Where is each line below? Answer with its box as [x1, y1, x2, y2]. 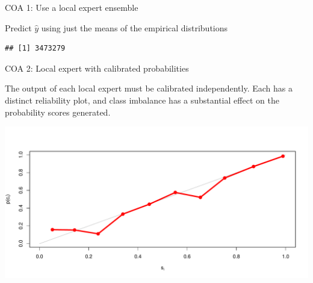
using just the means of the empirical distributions [41, 21, 228, 34]
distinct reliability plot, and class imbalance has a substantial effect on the [5, 93, 279, 106]
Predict [5, 21, 32, 34]
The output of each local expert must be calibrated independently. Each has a [5, 82, 293, 95]
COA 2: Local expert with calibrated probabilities [5, 61, 189, 74]
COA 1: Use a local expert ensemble [5, 1, 138, 13]
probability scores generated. [5, 105, 111, 118]
